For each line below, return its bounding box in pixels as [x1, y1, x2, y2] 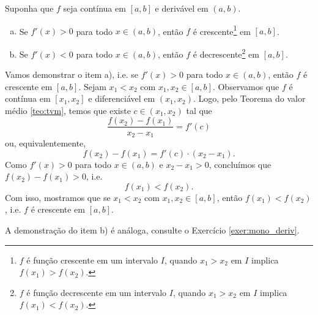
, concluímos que [209, 157, 272, 170]
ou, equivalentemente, [5, 136, 86, 149]
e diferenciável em [88, 92, 155, 105]
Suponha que [5, 2, 54, 14]
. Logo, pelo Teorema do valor [193, 92, 306, 105]
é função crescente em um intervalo [26, 253, 158, 266]
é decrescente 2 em [193, 45, 259, 60]
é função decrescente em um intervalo [26, 286, 167, 298]
